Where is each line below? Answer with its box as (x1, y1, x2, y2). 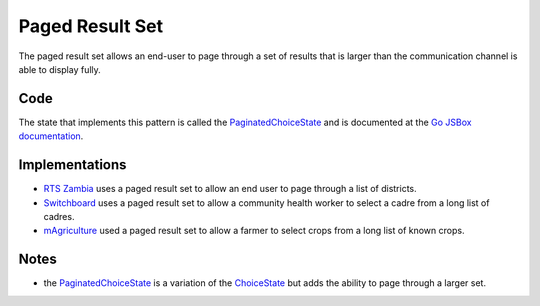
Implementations (18, 156, 127, 174)
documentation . (18, 130, 84, 142)
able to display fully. (18, 63, 102, 75)
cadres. (43, 210, 75, 222)
